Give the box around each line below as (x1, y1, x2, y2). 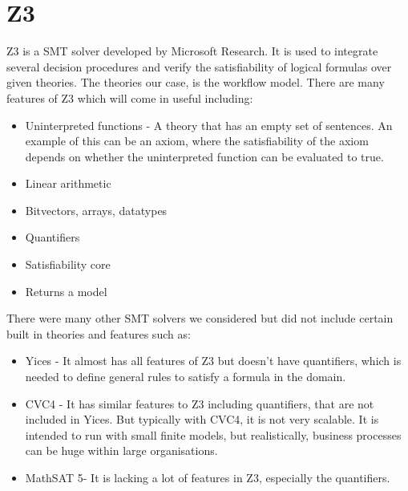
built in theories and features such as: (6, 325, 191, 342)
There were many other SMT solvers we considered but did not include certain (6, 310, 394, 327)
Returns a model (25, 282, 107, 299)
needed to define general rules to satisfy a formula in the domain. (25, 368, 346, 385)
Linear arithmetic (25, 175, 111, 192)
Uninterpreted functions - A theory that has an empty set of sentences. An (25, 116, 393, 133)
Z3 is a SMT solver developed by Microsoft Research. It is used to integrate (6, 43, 378, 59)
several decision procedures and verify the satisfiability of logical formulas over (6, 58, 392, 75)
